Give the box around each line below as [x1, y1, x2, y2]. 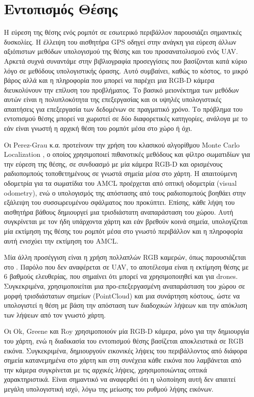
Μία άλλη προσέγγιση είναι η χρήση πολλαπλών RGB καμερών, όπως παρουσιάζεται [4, 252, 246, 262]
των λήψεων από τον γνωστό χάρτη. [4, 309, 106, 320]
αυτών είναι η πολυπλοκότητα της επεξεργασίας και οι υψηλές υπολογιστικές [4, 94, 222, 104]
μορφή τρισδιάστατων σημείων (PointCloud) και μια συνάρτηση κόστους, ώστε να [4, 290, 240, 300]
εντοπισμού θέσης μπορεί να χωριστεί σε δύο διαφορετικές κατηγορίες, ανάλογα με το [4, 113, 248, 124]
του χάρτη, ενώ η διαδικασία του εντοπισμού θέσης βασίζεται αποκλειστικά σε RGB [4, 335, 244, 346]
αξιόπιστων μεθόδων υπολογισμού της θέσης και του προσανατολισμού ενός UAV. [4, 46, 238, 56]
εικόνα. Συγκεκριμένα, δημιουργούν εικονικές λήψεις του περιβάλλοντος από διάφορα [4, 345, 247, 355]
